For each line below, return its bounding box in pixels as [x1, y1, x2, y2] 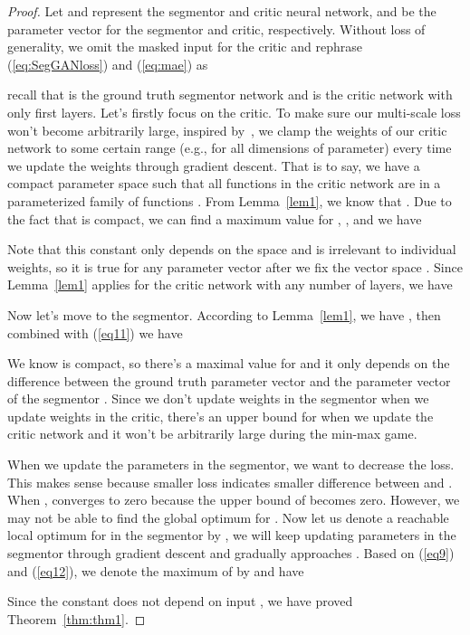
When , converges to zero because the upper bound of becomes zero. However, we [7, 490, 460, 509]
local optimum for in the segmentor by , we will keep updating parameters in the [7, 526, 456, 545]
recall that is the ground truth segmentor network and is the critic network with [7, 85, 453, 104]
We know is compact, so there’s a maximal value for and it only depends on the [7, 354, 450, 373]
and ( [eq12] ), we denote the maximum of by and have [7, 561, 304, 580]
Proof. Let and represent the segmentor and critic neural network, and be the [7, 2, 436, 20]
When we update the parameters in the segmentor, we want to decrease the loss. [7, 455, 455, 474]
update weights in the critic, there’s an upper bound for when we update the [7, 406, 434, 425]
